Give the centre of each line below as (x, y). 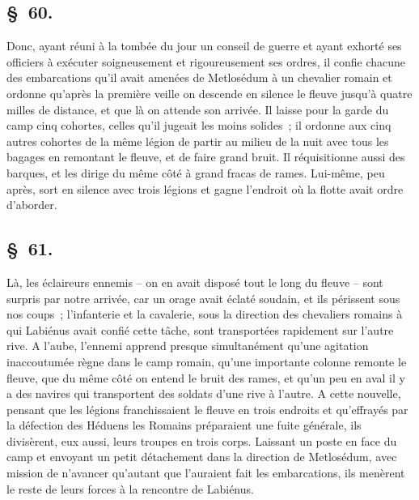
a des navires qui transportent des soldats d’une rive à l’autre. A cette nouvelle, (204, 393)
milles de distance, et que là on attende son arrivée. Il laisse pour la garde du (198, 109)
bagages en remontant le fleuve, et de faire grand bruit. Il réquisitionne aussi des (206, 157)
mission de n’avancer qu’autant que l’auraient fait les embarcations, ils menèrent (206, 473)
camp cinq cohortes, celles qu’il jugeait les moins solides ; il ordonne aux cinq (199, 125)
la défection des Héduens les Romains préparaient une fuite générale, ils (184, 425)
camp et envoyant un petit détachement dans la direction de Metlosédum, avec (202, 457)
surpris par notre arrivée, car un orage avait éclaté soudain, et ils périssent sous (203, 298)
